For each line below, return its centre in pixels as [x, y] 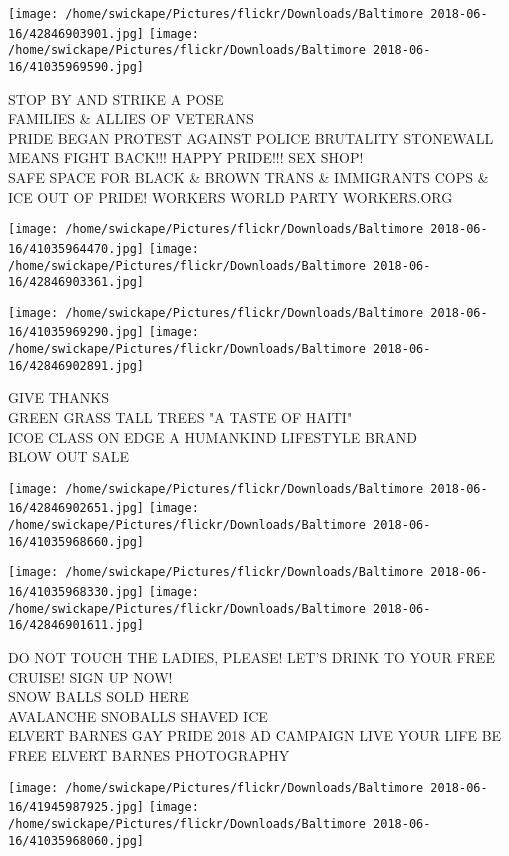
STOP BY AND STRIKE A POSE [116, 98]
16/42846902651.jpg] [76, 508]
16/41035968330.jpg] [76, 592]
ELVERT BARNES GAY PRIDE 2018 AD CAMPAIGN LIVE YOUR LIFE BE [255, 735]
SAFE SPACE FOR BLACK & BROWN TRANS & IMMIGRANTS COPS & [248, 177]
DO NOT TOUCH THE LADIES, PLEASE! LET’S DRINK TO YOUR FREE [251, 657]
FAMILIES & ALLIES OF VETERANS [131, 118]
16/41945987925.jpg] [76, 807]
